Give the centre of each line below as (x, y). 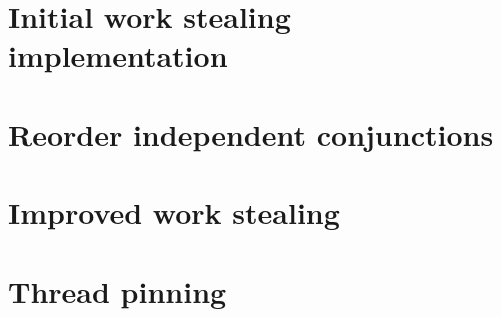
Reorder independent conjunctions (251, 133)
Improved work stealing (174, 212)
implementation (118, 55)
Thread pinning (117, 290)
